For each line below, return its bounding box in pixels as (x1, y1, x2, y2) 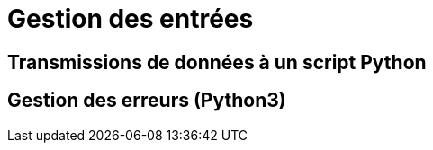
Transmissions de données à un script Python (7, 50, 427, 74)
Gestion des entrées (7, 4, 254, 34)
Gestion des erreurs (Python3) (7, 89, 286, 112)
